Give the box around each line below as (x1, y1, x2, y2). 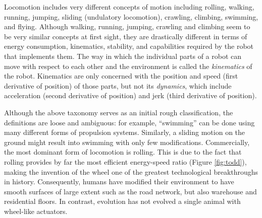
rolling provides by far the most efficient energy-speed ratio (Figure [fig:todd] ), (4, 156, 247, 167)
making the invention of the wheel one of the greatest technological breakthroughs (4, 166, 258, 177)
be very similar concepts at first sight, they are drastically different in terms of (4, 31, 247, 41)
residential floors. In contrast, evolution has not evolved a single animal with (4, 196, 241, 206)
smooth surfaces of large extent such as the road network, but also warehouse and (4, 186, 257, 196)
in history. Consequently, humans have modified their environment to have (4, 176, 234, 187)
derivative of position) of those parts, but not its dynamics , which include (4, 80, 232, 91)
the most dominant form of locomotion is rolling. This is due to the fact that (4, 147, 242, 157)
